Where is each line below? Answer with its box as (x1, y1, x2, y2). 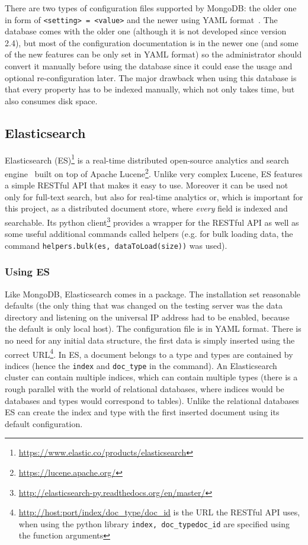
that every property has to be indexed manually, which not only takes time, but (5, 83, 295, 95)
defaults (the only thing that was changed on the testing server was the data (5, 299, 283, 312)
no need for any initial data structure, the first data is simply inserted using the (5, 334, 295, 346)
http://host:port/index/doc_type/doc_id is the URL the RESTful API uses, (18, 506, 300, 518)
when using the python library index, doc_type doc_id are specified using (18, 517, 290, 530)
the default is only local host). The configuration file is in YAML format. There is (5, 322, 301, 335)
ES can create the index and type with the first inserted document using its (5, 406, 280, 418)
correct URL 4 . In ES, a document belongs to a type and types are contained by (5, 346, 293, 360)
